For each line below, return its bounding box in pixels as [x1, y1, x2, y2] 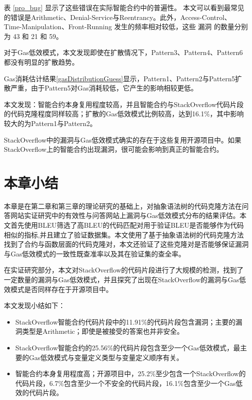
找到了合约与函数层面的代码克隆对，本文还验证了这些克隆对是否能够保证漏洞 [4, 239, 249, 249]
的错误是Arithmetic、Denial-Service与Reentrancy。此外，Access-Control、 [4, 12, 232, 22]
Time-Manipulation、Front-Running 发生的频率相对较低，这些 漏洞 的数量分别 [4, 21, 248, 32]
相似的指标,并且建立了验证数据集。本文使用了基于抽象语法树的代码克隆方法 [4, 229, 244, 239]
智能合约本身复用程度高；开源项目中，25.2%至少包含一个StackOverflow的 [15, 368, 246, 379]
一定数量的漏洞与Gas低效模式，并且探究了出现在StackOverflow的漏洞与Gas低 [4, 274, 246, 284]
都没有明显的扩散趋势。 [4, 56, 79, 67]
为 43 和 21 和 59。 [4, 31, 63, 41]
